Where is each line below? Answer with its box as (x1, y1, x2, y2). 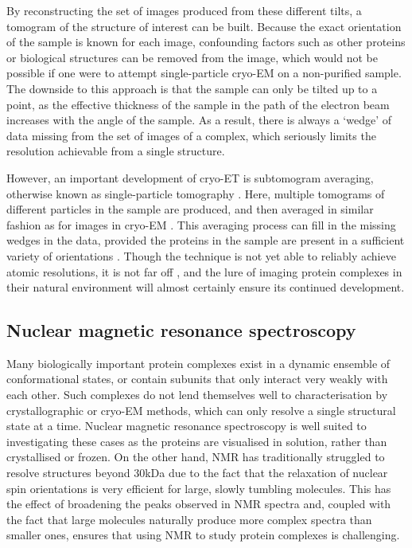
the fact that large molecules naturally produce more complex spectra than (6, 511, 372, 527)
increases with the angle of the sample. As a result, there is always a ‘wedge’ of (6, 112, 391, 128)
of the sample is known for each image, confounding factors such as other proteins (6, 33, 406, 50)
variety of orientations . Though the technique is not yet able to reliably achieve (6, 247, 396, 264)
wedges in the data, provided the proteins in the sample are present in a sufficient (6, 232, 405, 249)
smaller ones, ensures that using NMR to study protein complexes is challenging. (6, 526, 400, 543)
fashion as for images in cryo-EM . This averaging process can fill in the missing (6, 216, 396, 233)
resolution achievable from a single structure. (6, 143, 225, 159)
